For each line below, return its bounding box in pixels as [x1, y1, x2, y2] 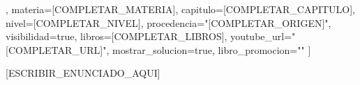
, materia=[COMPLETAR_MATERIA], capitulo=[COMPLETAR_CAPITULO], [6, 2, 356, 16]
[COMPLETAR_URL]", [6, 42, 110, 57]
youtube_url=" [230, 29, 296, 44]
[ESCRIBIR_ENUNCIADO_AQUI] [6, 66, 160, 80]
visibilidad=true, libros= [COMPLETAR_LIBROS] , [6, 29, 227, 44]
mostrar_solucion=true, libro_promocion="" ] [112, 42, 311, 57]
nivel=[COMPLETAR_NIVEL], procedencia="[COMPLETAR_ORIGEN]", [6, 15, 331, 30]
